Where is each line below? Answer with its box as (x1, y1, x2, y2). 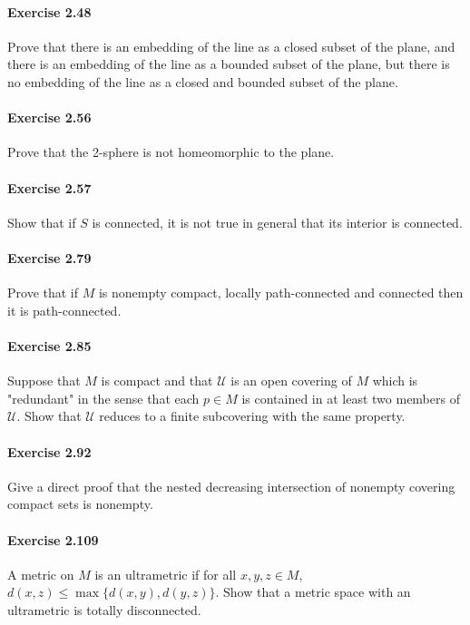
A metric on (7, 564, 74, 583)
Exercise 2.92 (7, 442, 92, 461)
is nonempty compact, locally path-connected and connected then (98, 283, 464, 302)
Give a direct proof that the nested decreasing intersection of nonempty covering (7, 476, 455, 495)
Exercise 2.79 (7, 248, 92, 267)
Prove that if (7, 283, 79, 302)
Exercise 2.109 (7, 530, 99, 549)
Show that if (7, 212, 76, 231)
